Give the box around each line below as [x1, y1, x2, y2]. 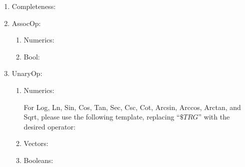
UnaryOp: [11, 68, 42, 78]
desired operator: [23, 121, 75, 131]
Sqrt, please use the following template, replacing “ [23, 111, 180, 122]
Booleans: [23, 154, 53, 165]
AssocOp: [11, 17, 41, 28]
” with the [198, 111, 230, 122]
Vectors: [23, 138, 48, 148]
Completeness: [11, 1, 56, 11]
